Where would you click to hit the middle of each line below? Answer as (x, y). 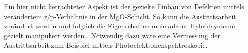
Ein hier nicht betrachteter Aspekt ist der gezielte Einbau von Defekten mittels (124, 6)
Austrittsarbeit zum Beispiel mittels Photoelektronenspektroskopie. (106, 45)
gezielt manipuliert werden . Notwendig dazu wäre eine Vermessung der (112, 35)
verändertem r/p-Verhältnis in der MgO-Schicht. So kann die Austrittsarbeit (120, 16)
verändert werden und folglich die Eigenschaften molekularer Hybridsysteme (120, 26)
